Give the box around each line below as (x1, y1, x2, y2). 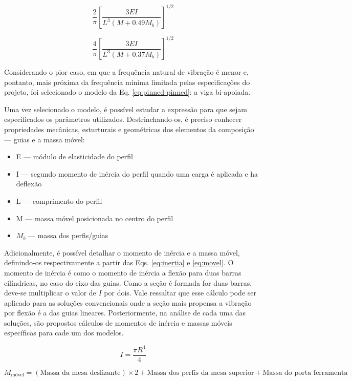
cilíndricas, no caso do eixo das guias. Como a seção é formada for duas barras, (4, 277, 252, 288)
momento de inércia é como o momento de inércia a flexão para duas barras (4, 267, 241, 278)
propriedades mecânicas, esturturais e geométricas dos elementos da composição (4, 123, 254, 134)
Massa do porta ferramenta (262, 369, 348, 376)
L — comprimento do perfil (16, 195, 102, 206)
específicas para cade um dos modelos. (4, 327, 124, 338)
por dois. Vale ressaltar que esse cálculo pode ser (104, 287, 256, 298)
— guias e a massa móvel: (4, 134, 85, 144)
